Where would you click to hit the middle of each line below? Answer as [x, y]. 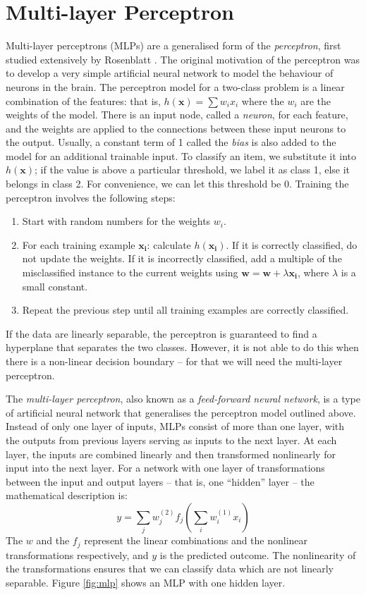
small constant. [55, 286]
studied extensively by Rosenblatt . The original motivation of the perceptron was [183, 59]
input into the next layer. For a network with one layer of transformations [165, 468]
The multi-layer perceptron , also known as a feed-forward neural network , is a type [183, 399]
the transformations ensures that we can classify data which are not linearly [170, 569]
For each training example [79, 244]
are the [316, 100]
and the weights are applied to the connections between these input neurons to [176, 128]
